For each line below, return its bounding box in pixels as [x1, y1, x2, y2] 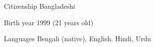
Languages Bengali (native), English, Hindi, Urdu [4, 33, 151, 44]
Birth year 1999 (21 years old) [4, 17, 93, 27]
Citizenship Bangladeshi [4, 1, 75, 11]
